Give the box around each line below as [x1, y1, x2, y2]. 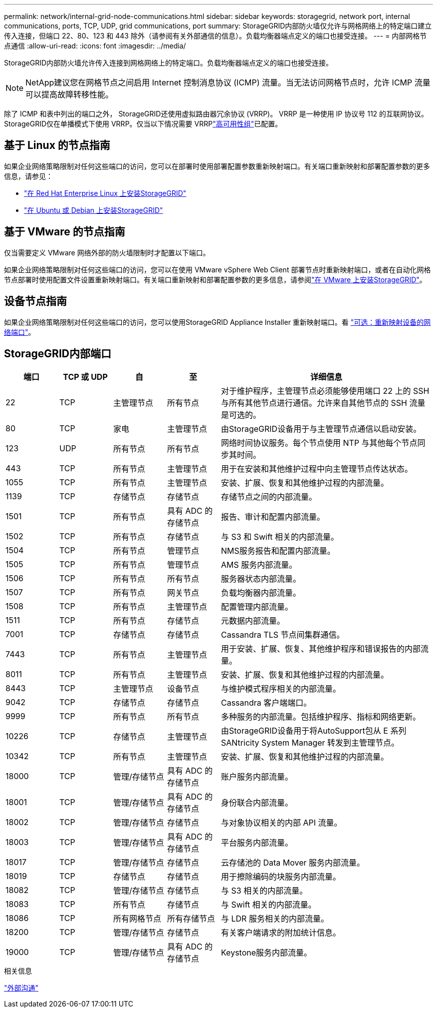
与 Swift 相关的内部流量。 [221, 900, 316, 910]
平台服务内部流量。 [221, 838, 293, 848]
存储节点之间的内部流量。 [221, 492, 317, 502]
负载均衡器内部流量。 [221, 588, 301, 598]
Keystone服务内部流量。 [221, 948, 312, 958]
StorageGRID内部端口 [4, 347, 111, 360]
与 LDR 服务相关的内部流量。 [221, 914, 329, 924]
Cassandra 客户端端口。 [221, 698, 312, 708]
